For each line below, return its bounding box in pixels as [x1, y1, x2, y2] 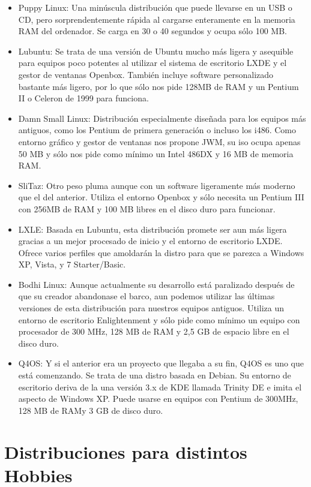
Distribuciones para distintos [4, 439, 247, 464]
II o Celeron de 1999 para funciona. [18, 92, 149, 104]
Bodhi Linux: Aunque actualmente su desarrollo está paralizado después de [18, 278, 295, 290]
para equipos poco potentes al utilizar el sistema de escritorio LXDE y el [18, 56, 287, 69]
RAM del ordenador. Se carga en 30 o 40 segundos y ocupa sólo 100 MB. [18, 25, 287, 37]
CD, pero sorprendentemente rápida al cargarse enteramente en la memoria [18, 13, 295, 25]
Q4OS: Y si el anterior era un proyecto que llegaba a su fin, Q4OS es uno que [18, 357, 304, 369]
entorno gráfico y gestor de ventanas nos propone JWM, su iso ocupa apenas [18, 135, 301, 148]
